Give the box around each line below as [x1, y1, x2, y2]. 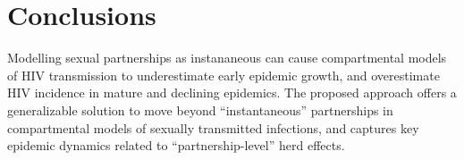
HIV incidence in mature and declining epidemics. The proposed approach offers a [7, 83, 457, 102]
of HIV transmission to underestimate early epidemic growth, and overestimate [7, 65, 440, 84]
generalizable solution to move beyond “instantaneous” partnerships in [7, 100, 393, 119]
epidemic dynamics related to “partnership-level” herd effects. [7, 136, 345, 155]
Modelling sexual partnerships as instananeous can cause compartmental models [7, 48, 447, 67]
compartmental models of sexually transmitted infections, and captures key [7, 118, 419, 137]
